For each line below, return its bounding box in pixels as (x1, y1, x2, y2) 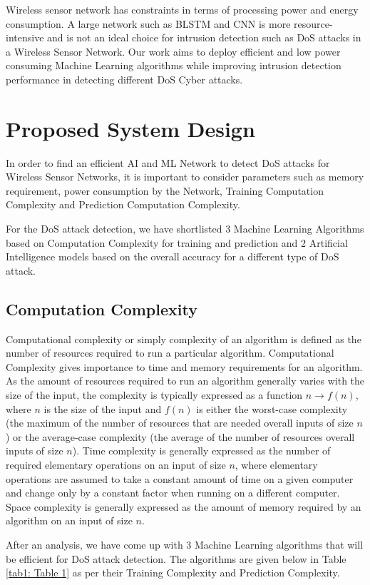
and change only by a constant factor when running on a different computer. (6, 485, 340, 500)
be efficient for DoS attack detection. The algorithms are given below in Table (6, 551, 346, 566)
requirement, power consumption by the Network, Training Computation (6, 183, 324, 198)
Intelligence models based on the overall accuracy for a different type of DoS (6, 249, 339, 264)
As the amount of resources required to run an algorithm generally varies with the (6, 373, 365, 388)
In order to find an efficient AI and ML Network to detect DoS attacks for (6, 155, 330, 170)
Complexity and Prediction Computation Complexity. (6, 197, 240, 212)
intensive (6, 30, 44, 45)
